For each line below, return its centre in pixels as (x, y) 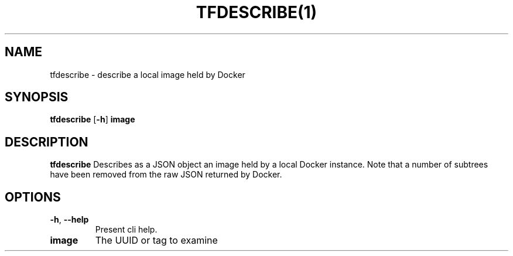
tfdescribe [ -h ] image (93, 120)
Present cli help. (126, 230)
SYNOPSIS (37, 97)
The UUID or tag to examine (156, 240)
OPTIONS (33, 197)
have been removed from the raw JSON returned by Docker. (166, 175)
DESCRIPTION (47, 142)
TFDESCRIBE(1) (256, 12)
